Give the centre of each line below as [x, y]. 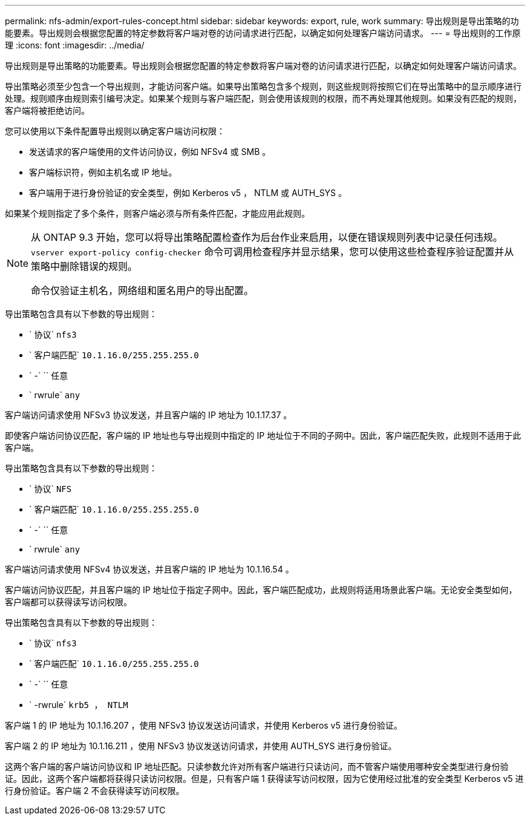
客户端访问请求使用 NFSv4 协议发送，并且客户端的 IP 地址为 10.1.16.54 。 [149, 569]
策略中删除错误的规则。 [84, 266]
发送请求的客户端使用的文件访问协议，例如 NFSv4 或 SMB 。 [150, 152]
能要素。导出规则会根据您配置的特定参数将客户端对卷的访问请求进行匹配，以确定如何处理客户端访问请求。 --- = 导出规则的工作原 [263, 33]
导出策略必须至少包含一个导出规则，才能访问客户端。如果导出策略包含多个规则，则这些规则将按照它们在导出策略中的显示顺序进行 [263, 86]
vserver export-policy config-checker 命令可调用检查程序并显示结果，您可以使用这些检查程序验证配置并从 [273, 252]
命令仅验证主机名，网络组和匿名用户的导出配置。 [142, 290]
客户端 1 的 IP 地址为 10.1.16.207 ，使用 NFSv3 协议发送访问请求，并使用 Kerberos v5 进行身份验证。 [204, 725]
